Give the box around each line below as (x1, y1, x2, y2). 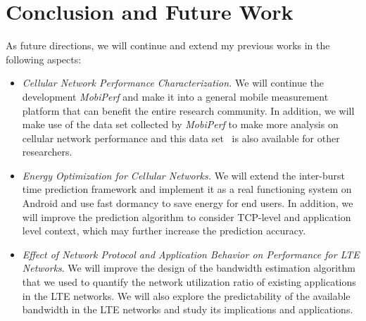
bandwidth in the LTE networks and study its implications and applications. (22, 302, 353, 317)
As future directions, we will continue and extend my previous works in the (6, 38, 330, 53)
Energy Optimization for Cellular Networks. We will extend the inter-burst (22, 168, 346, 182)
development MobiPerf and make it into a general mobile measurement (22, 89, 329, 103)
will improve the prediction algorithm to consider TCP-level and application (22, 209, 351, 224)
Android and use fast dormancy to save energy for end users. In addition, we (22, 196, 353, 210)
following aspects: (6, 51, 82, 66)
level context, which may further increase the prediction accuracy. (22, 223, 306, 238)
